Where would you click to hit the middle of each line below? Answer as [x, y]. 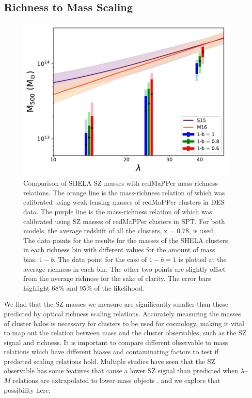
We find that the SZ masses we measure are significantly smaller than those [116, 304]
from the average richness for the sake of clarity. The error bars [117, 278]
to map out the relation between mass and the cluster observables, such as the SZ [125, 333]
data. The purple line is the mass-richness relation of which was [118, 211]
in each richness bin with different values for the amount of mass [119, 250]
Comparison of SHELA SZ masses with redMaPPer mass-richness [121, 183]
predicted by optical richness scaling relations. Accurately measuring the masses [123, 313]
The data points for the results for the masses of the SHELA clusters [126, 240]
